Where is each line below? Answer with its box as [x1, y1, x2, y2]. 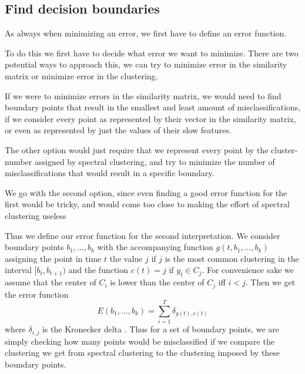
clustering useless [5, 209, 66, 221]
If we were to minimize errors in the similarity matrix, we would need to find [5, 89, 281, 102]
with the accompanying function [97, 241, 213, 253]
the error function [5, 288, 69, 300]
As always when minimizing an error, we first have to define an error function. [5, 27, 287, 39]
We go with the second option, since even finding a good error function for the [5, 186, 287, 198]
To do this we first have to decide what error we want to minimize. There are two [5, 46, 299, 59]
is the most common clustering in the [165, 252, 299, 264]
